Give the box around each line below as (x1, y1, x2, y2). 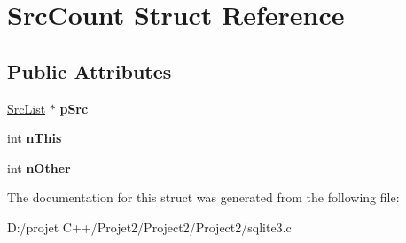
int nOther (7, 158, 71, 176)
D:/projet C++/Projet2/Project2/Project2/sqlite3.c (7, 217, 292, 236)
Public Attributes (7, 57, 172, 84)
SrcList (7, 98, 46, 117)
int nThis (7, 129, 62, 147)
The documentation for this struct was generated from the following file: (7, 188, 400, 207)
